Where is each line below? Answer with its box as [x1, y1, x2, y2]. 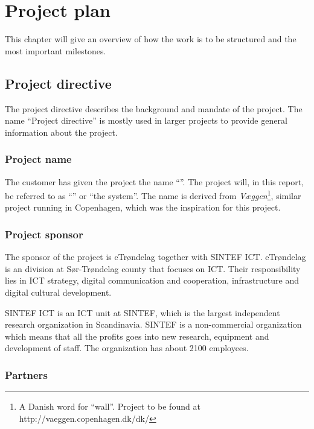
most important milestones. [5, 44, 106, 57]
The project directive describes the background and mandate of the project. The [5, 102, 303, 115]
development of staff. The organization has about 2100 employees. [5, 342, 249, 354]
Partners [5, 367, 48, 382]
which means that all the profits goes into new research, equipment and [5, 329, 269, 342]
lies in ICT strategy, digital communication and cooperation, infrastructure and [5, 274, 299, 287]
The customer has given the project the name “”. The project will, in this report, [5, 175, 304, 188]
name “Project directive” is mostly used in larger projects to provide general [5, 114, 287, 127]
